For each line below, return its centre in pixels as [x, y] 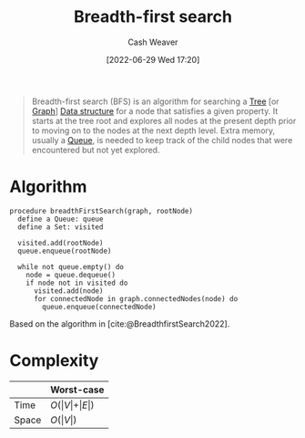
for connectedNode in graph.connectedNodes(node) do [136, 298]
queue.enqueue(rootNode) [65, 251]
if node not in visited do [77, 283]
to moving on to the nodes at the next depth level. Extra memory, [153, 130]
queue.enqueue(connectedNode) [99, 307]
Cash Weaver [153, 42]
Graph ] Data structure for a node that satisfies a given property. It [155, 110]
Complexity [54, 361]
